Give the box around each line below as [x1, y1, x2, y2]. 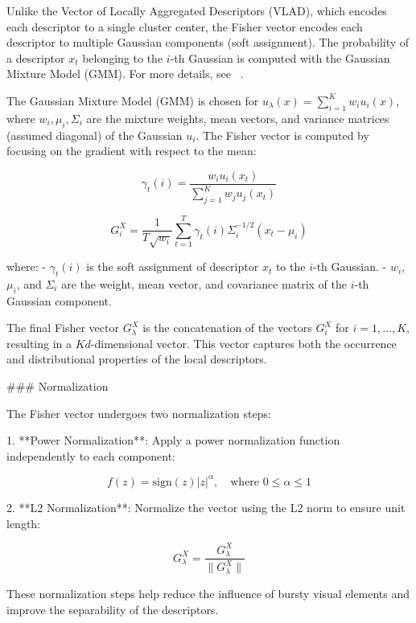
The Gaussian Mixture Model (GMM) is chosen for [6, 92, 259, 109]
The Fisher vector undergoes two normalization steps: [6, 404, 271, 421]
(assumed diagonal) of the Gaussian [6, 126, 183, 143]
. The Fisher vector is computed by [196, 126, 369, 143]
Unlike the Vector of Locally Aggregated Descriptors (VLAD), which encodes [6, 2, 387, 18]
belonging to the [82, 49, 163, 66]
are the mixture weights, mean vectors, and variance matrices [86, 109, 389, 126]
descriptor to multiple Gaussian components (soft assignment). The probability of [6, 34, 410, 51]
